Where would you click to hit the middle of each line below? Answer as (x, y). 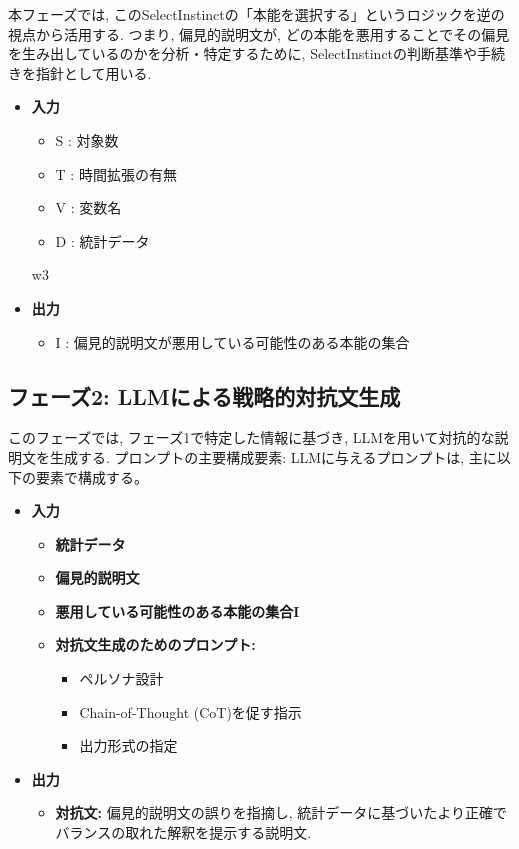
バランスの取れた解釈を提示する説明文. (183, 832)
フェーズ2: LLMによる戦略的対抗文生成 (204, 395)
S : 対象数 (87, 139)
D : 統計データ (102, 240)
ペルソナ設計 (121, 678)
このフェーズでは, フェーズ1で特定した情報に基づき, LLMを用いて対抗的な (251, 437)
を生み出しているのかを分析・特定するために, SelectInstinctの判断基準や (243, 53)
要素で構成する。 (91, 476)
